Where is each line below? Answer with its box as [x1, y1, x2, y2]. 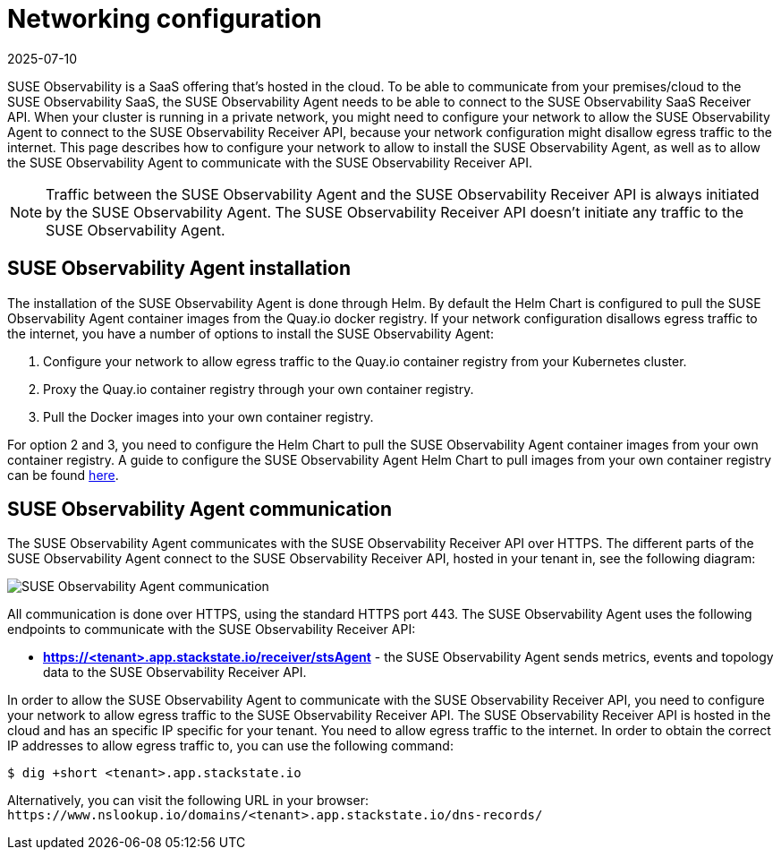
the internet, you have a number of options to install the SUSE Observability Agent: [7, 325, 494, 341]
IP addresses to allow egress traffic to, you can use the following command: [7, 738, 454, 754]
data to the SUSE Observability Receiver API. [43, 664, 307, 681]
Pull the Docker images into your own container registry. [43, 408, 374, 424]
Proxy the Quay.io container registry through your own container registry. [43, 381, 474, 397]
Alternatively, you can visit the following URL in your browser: [7, 793, 369, 809]
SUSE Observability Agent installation [7, 257, 351, 280]
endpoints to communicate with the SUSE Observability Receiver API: [7, 621, 416, 638]
